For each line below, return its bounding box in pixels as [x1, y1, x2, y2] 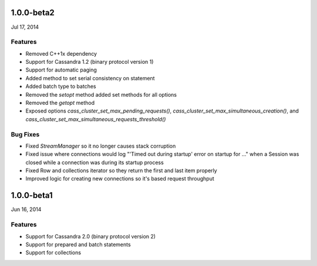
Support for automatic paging [25, 66, 97, 73]
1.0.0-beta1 [11, 190, 53, 200]
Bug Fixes [11, 130, 40, 138]
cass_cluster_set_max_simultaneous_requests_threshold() [25, 115, 166, 122]
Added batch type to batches [25, 83, 96, 90]
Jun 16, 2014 [11, 206, 42, 213]
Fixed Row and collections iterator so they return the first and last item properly [25, 167, 217, 174]
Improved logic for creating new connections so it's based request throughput [25, 175, 214, 182]
